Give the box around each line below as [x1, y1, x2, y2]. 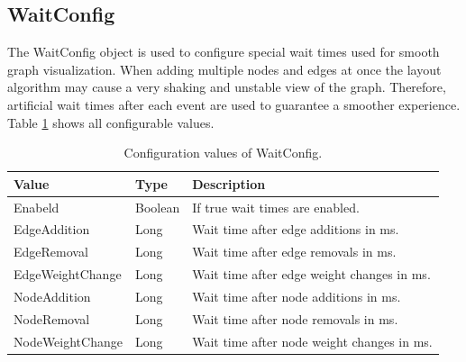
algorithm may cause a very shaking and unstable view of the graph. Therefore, [7, 77, 446, 96]
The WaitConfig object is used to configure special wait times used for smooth [7, 42, 440, 61]
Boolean [134, 197, 180, 216]
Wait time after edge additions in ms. [192, 220, 399, 239]
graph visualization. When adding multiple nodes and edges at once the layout [7, 59, 442, 78]
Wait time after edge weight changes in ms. [192, 265, 431, 284]
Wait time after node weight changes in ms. [192, 331, 433, 350]
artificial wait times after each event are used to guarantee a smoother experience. [7, 95, 461, 113]
